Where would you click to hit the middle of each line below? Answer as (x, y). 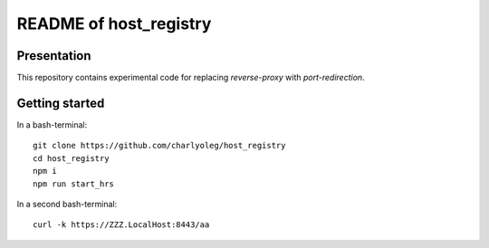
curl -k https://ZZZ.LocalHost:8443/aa (121, 225)
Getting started (61, 103)
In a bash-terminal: (52, 124)
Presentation (54, 56)
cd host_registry (71, 158)
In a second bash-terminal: (67, 204)
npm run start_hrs (74, 184)
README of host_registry (114, 24)
